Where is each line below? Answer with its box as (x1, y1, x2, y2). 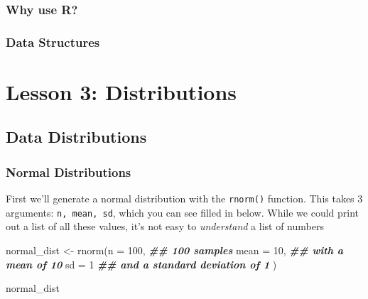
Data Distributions (6, 126, 147, 148)
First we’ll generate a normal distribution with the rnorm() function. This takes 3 (6, 191, 363, 206)
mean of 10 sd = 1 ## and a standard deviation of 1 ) (6, 256, 277, 271)
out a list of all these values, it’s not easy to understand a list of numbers (6, 219, 324, 234)
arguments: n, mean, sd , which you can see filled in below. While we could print (6, 205, 359, 219)
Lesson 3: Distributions (6, 77, 237, 106)
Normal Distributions (6, 163, 131, 180)
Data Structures (6, 33, 100, 50)
